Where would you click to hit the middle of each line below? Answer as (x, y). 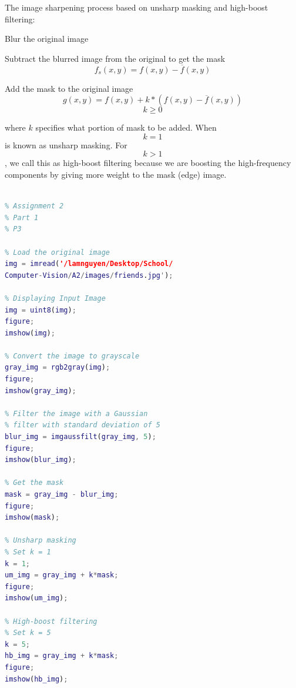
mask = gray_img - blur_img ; (62, 494)
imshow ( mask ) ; (32, 518)
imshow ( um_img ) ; (36, 598)
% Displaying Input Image (55, 298)
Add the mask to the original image (69, 88)
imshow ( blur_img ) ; (41, 460)
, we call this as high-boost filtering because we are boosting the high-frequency (148, 163)
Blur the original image (47, 39)
